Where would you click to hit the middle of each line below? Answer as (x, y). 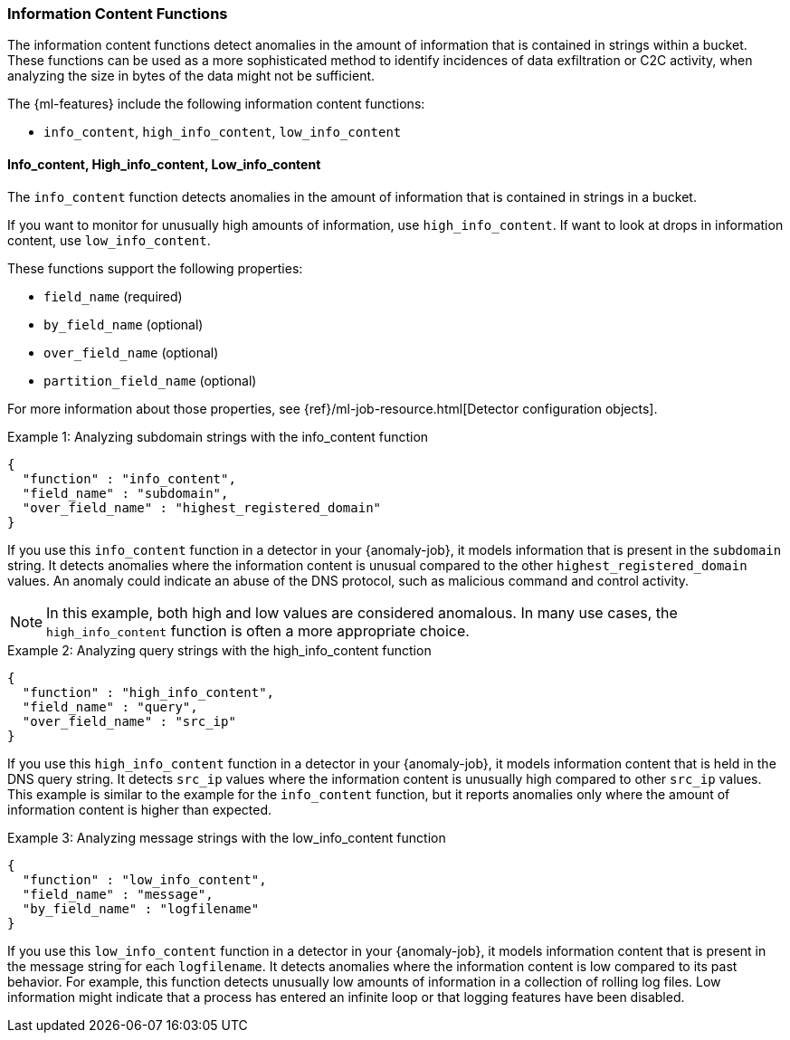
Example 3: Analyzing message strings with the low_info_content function (227, 837)
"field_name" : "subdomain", (125, 493)
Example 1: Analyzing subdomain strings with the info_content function (218, 436)
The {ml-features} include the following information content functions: (216, 104)
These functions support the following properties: (155, 268)
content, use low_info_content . (109, 240)
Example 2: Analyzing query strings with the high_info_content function (219, 650)
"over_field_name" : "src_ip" (129, 721)
